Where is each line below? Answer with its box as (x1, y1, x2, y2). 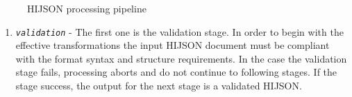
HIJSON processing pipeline (27, 1, 146, 15)
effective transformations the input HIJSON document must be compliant (15, 38, 330, 52)
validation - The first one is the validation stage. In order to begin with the (15, 24, 344, 39)
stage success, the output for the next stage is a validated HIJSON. (15, 78, 302, 93)
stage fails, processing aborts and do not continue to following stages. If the (15, 65, 337, 79)
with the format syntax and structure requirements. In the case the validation (15, 51, 347, 65)
